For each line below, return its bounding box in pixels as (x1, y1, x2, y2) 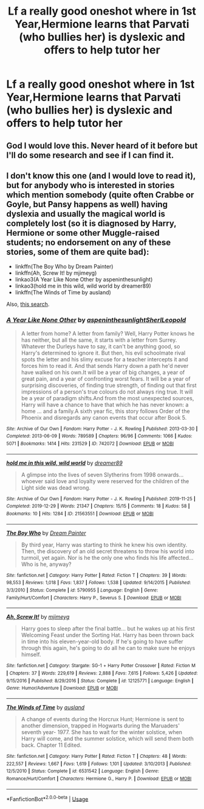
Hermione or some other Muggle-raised (6, 227, 160, 238)
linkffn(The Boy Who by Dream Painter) (15, 263, 114, 270)
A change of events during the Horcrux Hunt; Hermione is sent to (21, 715, 185, 722)
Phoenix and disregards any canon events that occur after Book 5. (21, 414, 187, 421)
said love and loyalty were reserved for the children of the (44, 477, 189, 485)
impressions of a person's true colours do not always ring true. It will (21, 388, 193, 395)
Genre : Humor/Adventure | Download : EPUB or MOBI (6, 685, 118, 691)
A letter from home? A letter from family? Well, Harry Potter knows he (21, 330, 195, 337)
